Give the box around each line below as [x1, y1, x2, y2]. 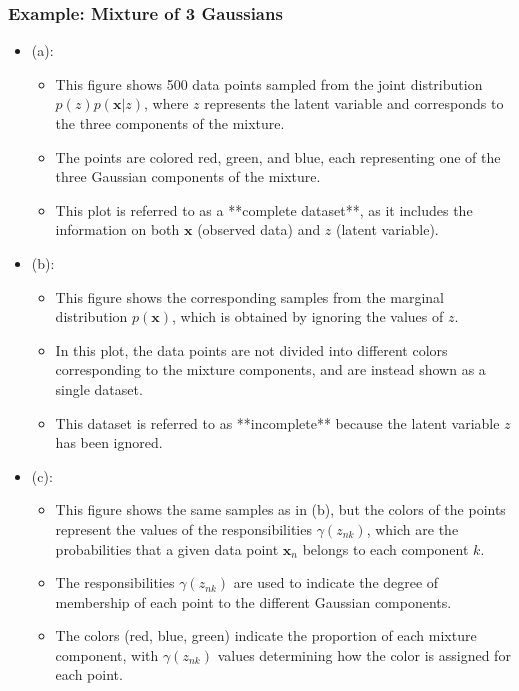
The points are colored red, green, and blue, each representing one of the [55, 146, 501, 167]
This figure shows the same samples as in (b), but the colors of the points [55, 499, 506, 520]
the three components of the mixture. [55, 113, 285, 133]
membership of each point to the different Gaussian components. [55, 591, 452, 612]
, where [144, 93, 189, 114]
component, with [55, 644, 159, 665]
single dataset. [55, 378, 143, 399]
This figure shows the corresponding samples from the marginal [55, 286, 444, 307]
